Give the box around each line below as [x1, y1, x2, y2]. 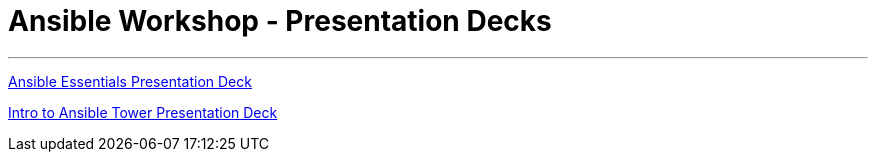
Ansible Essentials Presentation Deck [8, 72, 252, 90]
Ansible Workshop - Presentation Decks [8, 4, 552, 38]
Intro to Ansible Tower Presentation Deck [8, 103, 278, 121]
